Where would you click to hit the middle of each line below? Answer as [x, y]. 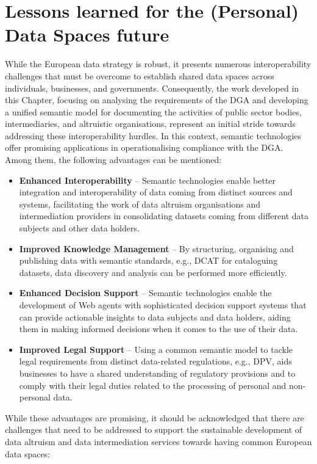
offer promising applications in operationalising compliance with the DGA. [144, 147]
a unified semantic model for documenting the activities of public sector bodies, [153, 111]
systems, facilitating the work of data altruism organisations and [140, 204]
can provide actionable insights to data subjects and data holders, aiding [155, 317]
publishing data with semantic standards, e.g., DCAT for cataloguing [148, 260]
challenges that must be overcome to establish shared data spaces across [140, 75]
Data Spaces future [87, 34]
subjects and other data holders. [79, 228]
